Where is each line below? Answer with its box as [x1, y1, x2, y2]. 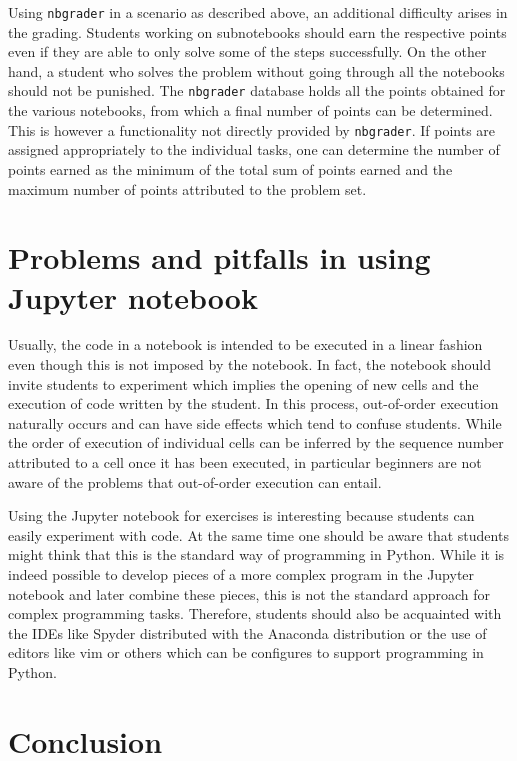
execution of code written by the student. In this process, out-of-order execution [8, 393, 499, 414]
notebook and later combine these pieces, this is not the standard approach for [8, 583, 490, 604]
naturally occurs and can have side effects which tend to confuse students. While [8, 412, 502, 433]
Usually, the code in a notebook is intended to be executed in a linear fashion [8, 334, 483, 355]
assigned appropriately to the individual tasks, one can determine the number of [8, 139, 500, 160]
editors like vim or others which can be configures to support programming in [8, 642, 484, 663]
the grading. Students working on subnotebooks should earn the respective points [8, 21, 507, 42]
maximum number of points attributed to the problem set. [8, 178, 367, 199]
